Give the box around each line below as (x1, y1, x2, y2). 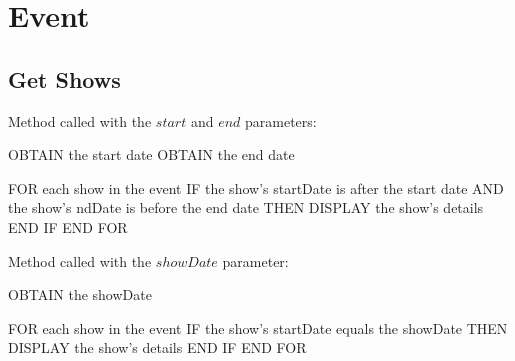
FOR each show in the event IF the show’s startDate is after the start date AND (8, 177, 504, 198)
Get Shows (8, 63, 121, 94)
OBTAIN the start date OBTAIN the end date (8, 144, 295, 165)
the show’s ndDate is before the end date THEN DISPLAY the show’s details (8, 197, 484, 218)
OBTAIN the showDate (8, 284, 152, 305)
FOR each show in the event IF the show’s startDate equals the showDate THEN (8, 317, 508, 338)
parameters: (245, 110, 317, 131)
